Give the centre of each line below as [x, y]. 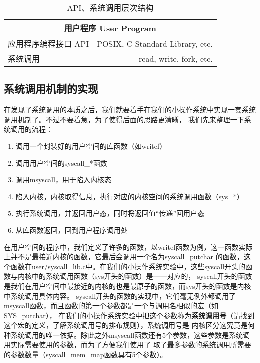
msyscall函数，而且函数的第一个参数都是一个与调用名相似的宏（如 [111, 306]
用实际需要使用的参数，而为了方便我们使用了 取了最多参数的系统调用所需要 [128, 345]
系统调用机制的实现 [51, 89]
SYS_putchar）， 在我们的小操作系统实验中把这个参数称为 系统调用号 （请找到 [129, 315]
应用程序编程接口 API [49, 44]
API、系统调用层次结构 [110, 8]
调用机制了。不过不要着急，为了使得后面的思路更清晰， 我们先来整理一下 [124, 119]
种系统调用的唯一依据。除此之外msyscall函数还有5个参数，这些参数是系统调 [127, 335]
